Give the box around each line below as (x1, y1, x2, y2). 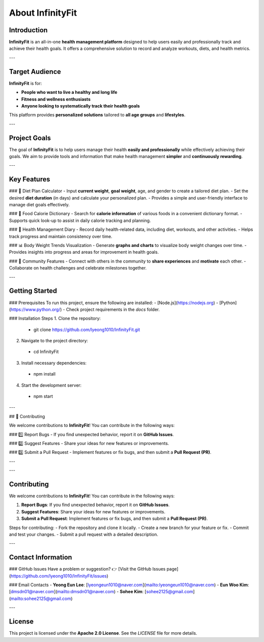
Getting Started (9, 287, 57, 295)
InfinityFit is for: (9, 80, 42, 86)
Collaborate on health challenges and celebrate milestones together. (9, 265, 147, 271)
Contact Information (9, 553, 72, 562)
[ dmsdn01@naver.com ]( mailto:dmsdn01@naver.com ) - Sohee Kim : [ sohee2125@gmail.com (9, 589, 193, 595)
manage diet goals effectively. (9, 202, 70, 208)
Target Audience (9, 67, 61, 76)
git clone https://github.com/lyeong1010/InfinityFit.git (33, 327, 140, 332)
